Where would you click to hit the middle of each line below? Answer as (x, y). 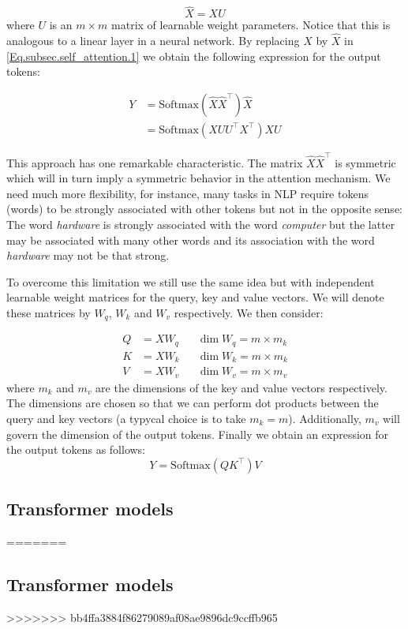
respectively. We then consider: (249, 312)
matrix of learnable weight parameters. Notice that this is (251, 25)
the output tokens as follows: (76, 449)
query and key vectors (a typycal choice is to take (126, 419)
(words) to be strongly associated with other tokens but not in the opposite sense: (204, 209)
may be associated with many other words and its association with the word (191, 240)
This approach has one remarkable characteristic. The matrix (155, 162)
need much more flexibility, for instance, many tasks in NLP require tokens (187, 193)
